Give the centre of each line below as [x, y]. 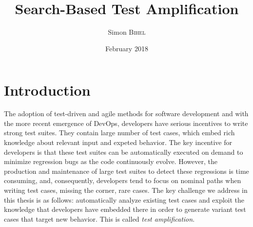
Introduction [47, 90]
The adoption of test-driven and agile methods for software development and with [126, 113]
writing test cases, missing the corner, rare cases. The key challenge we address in [126, 190]
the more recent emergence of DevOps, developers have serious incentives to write [126, 123]
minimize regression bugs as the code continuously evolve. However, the [111, 161]
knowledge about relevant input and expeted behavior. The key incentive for [118, 142]
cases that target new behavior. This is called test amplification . [99, 218]
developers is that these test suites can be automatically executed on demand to [124, 152]
